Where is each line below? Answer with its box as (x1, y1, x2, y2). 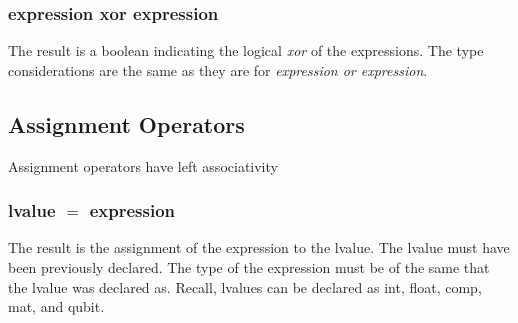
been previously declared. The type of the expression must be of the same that (8, 257, 490, 278)
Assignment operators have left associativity (8, 155, 278, 176)
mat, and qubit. (8, 296, 105, 317)
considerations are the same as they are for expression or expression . (8, 59, 428, 80)
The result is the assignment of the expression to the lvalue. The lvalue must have (8, 237, 510, 258)
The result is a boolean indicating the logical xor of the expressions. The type (8, 40, 484, 61)
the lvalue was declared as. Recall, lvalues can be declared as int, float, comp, (8, 276, 482, 297)
